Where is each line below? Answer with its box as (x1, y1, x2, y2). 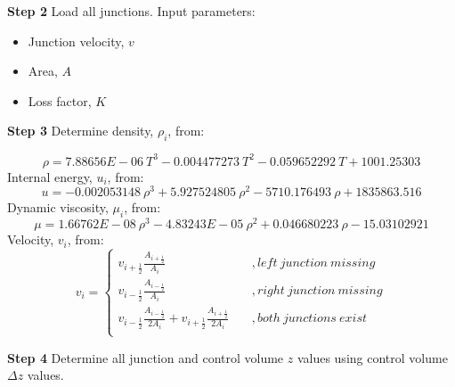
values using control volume (297, 348, 448, 366)
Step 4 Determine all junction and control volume (7, 348, 284, 366)
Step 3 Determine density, (7, 121, 154, 140)
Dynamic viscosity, (7, 198, 109, 217)
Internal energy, (7, 167, 93, 185)
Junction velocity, (28, 31, 125, 50)
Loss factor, (28, 91, 92, 110)
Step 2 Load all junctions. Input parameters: (7, 2, 256, 20)
